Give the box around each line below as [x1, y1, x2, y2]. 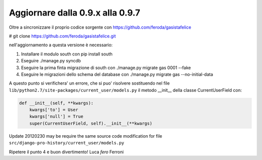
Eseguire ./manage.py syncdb [21, 58, 81, 64]
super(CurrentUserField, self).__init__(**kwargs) [29, 121, 152, 126]
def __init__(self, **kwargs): [19, 100, 94, 106]
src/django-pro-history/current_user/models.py [9, 140, 125, 146]
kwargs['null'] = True [29, 114, 83, 119]
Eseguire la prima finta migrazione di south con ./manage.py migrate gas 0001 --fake [21, 65, 191, 71]
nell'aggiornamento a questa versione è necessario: [9, 42, 113, 48]
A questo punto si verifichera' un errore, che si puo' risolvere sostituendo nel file [9, 80, 170, 86]
